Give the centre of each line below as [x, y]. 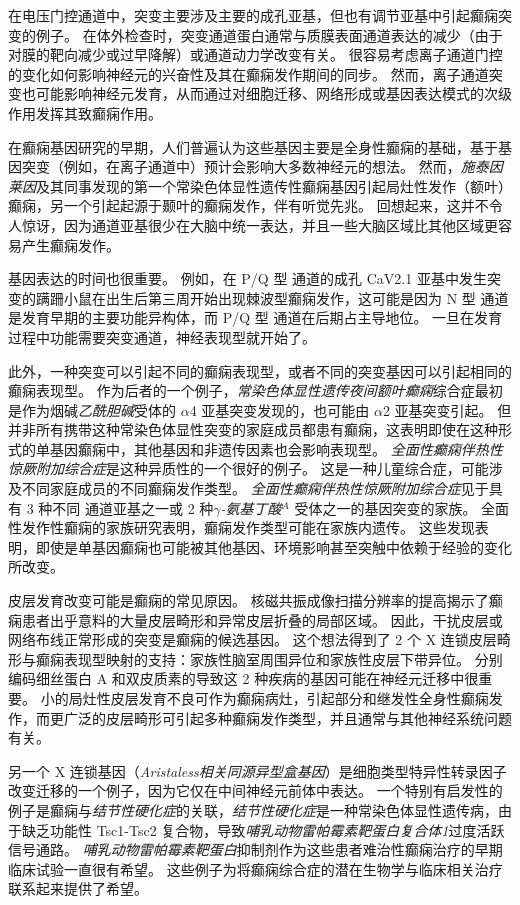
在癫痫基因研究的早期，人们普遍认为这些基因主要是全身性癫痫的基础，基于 [253, 146]
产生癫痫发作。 [70, 244]
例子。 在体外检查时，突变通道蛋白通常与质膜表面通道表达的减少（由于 [269, 34]
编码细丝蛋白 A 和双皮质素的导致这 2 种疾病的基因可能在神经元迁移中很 [243, 678]
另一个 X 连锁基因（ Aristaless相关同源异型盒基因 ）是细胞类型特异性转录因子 [257, 770]
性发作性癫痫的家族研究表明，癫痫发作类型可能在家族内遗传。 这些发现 [241, 527]
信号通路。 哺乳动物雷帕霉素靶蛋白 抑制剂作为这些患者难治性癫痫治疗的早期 [255, 849]
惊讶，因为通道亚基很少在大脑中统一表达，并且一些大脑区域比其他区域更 [259, 224]
